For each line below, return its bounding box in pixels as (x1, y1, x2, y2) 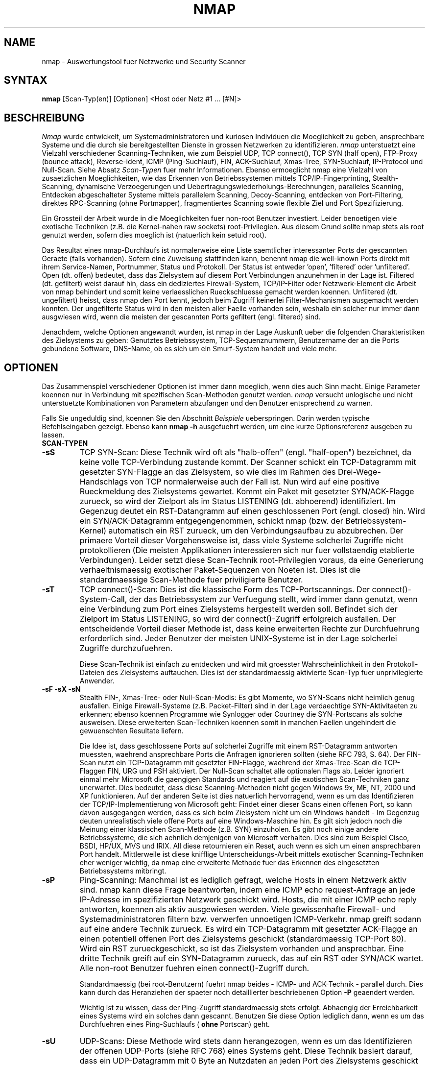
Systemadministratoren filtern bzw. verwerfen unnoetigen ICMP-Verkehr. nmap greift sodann (79, 914, 422, 924)
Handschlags (79, 477, 128, 487)
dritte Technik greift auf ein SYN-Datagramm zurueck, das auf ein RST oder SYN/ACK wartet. (79, 953, 424, 964)
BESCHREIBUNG (4, 111, 85, 124)
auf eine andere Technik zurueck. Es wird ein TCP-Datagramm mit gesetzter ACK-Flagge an (79, 924, 418, 934)
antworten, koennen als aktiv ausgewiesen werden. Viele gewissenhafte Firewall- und (79, 904, 396, 915)
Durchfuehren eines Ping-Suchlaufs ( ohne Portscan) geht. (79, 1020, 270, 1029)
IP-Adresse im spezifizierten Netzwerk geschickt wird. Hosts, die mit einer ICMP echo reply (79, 895, 417, 905)
